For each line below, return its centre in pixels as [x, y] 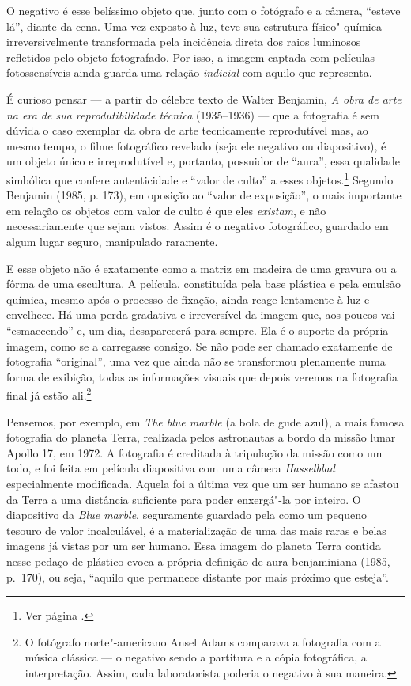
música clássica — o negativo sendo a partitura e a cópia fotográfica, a [196, 657]
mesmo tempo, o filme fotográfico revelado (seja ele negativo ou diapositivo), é [196, 145]
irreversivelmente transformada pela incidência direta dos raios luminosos [184, 42]
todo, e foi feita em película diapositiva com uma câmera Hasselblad [171, 468]
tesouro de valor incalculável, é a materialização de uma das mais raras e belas [196, 530]
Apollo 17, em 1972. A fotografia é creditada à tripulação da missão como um [194, 452]
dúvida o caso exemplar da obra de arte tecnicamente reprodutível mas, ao [187, 130]
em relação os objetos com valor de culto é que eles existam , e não [166, 210]
